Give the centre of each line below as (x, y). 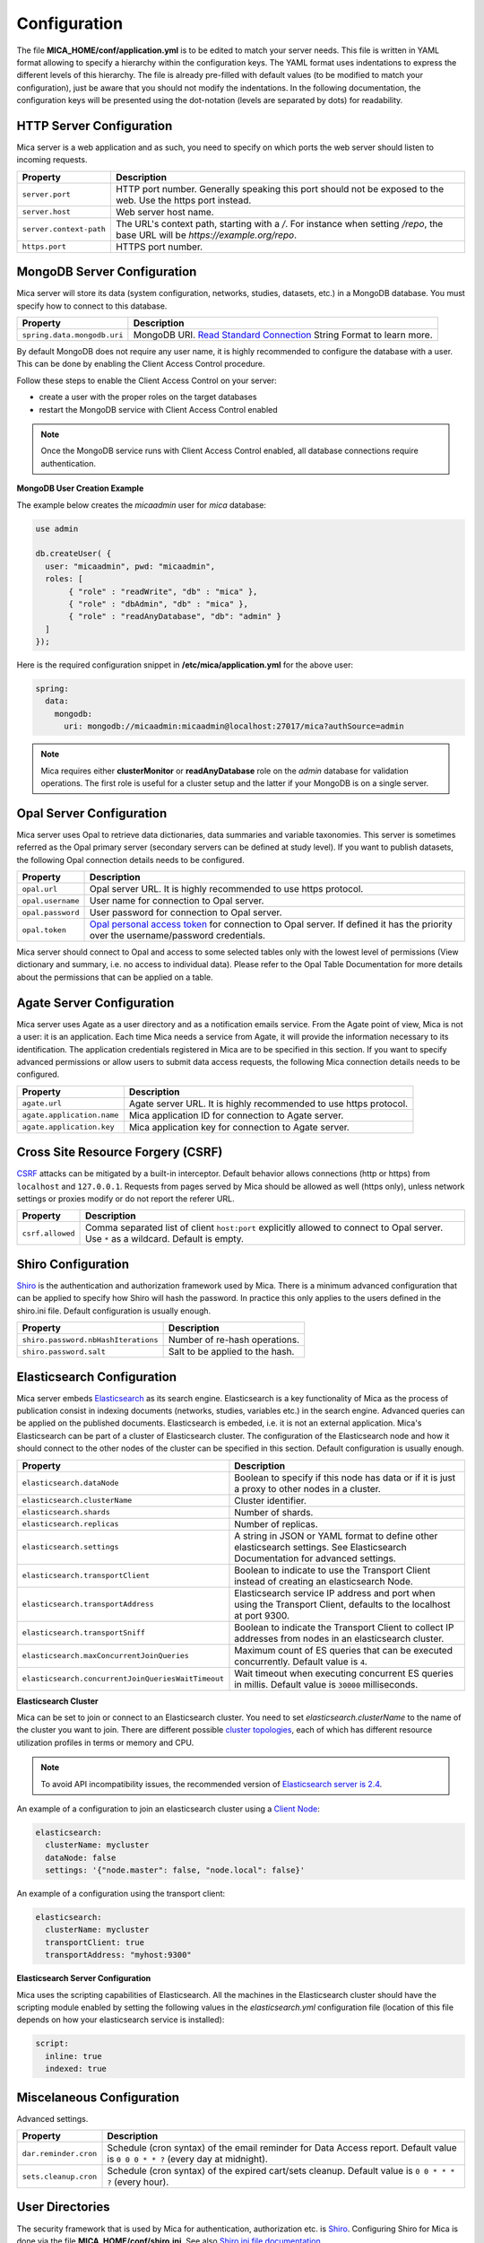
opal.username (51, 900)
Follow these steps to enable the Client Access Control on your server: (147, 380)
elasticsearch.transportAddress (88, 1605)
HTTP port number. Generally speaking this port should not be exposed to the (280, 188)
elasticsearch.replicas (70, 1524)
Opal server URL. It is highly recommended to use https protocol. (226, 889)
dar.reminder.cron (60, 2153)
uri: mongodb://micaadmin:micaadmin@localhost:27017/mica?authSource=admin (234, 726)
